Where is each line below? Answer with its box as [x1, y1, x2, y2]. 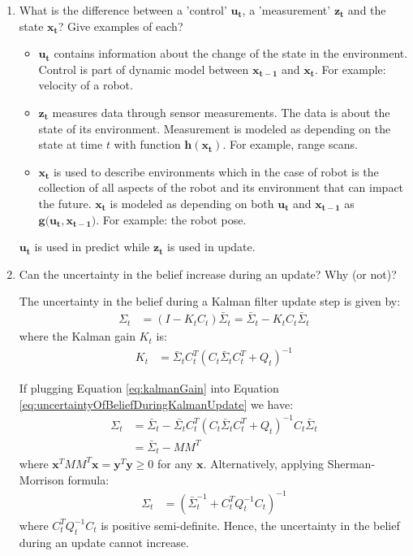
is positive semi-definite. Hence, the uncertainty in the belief [101, 516, 400, 533]
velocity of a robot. [38, 76, 133, 93]
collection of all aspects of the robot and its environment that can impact [38, 179, 404, 196]
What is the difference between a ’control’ [19, 2, 227, 18]
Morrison [19, 471, 64, 488]
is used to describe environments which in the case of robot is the [53, 163, 379, 180]
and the [347, 2, 386, 18]
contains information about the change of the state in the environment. [54, 45, 408, 62]
